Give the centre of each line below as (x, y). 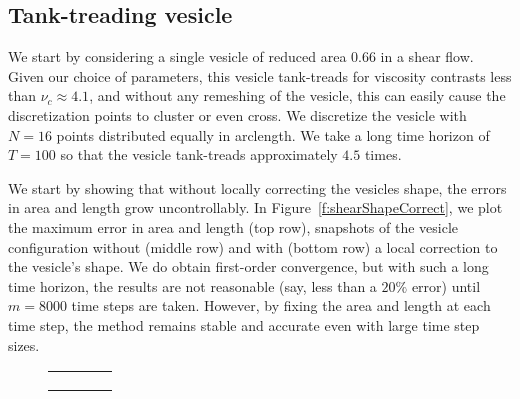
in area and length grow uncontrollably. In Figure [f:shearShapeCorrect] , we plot (255, 207)
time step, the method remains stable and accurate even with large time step (244, 324)
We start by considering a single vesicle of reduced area (177, 56)
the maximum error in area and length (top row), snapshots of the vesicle (233, 226)
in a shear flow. (427, 56)
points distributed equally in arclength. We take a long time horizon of (273, 134)
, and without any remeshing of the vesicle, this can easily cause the (297, 95)
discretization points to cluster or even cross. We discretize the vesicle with (237, 114)
